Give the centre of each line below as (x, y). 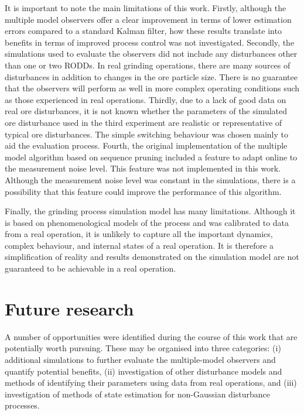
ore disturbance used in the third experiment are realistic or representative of (144, 122)
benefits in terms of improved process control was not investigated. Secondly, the (150, 42)
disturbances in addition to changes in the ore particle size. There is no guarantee (151, 76)
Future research (69, 308)
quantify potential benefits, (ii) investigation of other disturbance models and (144, 371)
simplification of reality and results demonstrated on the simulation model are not (152, 257)
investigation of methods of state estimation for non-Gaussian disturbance (138, 394)
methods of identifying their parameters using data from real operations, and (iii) (151, 383)
